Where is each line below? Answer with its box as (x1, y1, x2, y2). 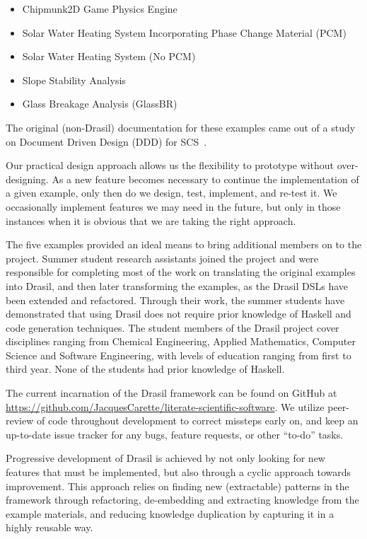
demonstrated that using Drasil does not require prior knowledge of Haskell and (6, 306, 351, 321)
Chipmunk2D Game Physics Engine (22, 1, 177, 16)
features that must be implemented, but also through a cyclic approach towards (6, 465, 351, 480)
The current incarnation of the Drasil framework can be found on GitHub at (6, 386, 337, 400)
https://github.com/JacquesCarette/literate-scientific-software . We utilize (6, 399, 325, 414)
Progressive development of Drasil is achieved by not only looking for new (6, 451, 325, 465)
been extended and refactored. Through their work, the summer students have (6, 292, 345, 307)
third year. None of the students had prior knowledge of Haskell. (6, 361, 285, 376)
